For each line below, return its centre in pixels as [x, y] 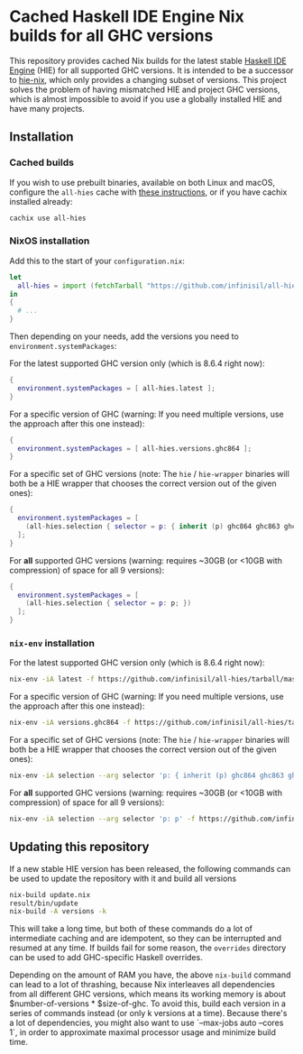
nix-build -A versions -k [58, 912]
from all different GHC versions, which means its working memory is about [148, 994]
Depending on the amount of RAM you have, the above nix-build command [150, 975]
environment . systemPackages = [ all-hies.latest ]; [117, 388]
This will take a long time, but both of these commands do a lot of [131, 929]
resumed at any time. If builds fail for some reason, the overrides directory [148, 948]
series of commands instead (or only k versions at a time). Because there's [148, 1013]
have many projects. [47, 108]
